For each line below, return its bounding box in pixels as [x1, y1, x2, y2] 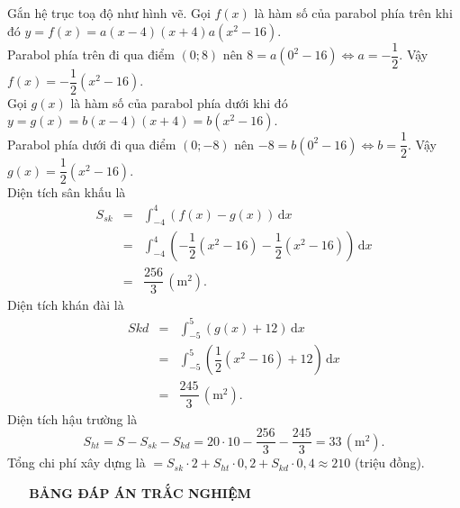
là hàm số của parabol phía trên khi [254, 4, 453, 22]
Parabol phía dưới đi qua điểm [7, 134, 176, 153]
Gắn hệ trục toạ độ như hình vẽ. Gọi [7, 4, 211, 22]
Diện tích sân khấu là [7, 183, 126, 202]
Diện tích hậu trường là [7, 409, 138, 428]
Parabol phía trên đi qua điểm [7, 45, 175, 64]
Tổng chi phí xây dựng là [7, 453, 146, 472]
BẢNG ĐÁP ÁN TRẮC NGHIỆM [29, 483, 251, 502]
